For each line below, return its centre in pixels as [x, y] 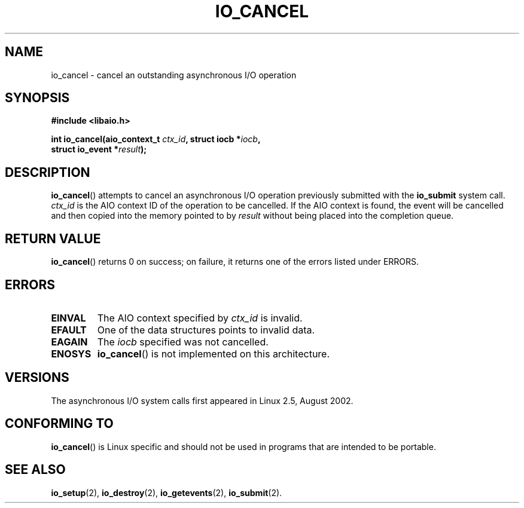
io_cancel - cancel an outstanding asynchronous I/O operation [174, 75]
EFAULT [69, 330]
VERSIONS [37, 378]
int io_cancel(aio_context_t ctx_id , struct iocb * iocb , [156, 139]
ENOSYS [71, 354]
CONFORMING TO [59, 424]
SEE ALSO [35, 470]
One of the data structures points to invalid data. [206, 330]
